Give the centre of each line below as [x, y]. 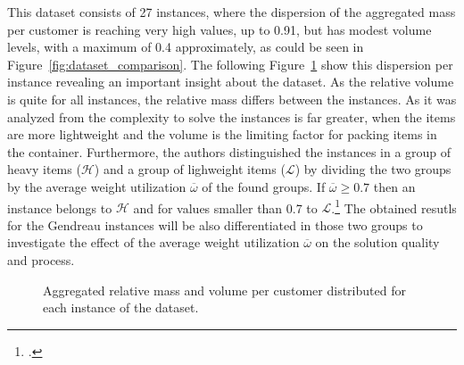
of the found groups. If [264, 186]
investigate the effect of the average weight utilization [153, 242]
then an [394, 186]
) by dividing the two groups [373, 169]
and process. [41, 259]
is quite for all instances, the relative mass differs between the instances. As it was [232, 99]
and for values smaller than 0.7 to [225, 207]
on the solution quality [377, 242]
